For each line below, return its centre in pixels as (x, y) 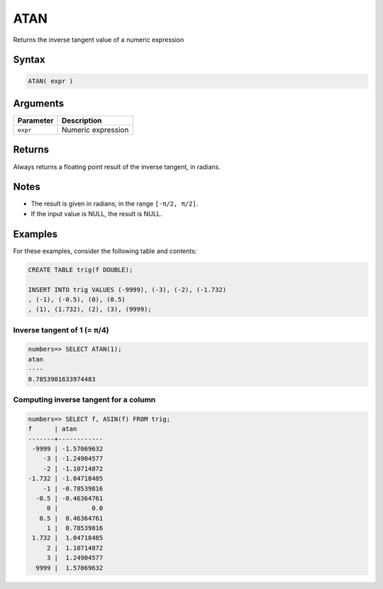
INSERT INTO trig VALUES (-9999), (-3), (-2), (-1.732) (127, 290)
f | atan (52, 429)
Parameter (35, 120)
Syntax (29, 60)
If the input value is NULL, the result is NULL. (96, 213)
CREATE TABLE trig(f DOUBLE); (81, 270)
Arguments (39, 103)
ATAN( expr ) (51, 81)
